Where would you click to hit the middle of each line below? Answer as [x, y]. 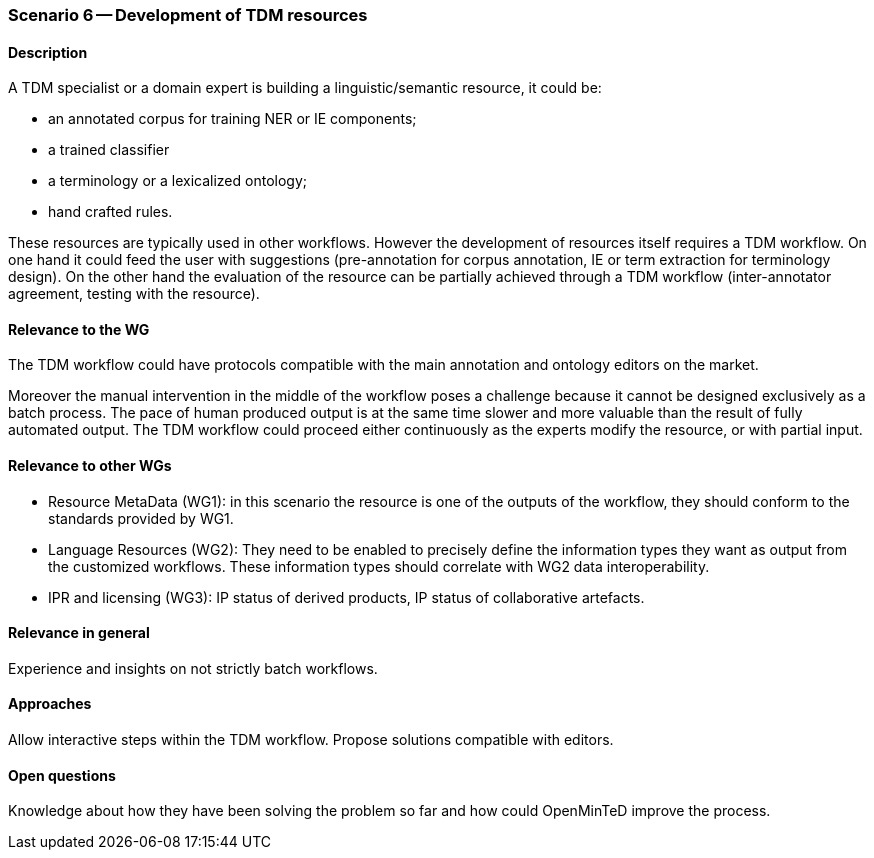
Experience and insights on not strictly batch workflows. [193, 668]
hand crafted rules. [110, 212]
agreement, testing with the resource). [134, 294]
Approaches [50, 704]
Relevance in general [79, 633]
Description [48, 52]
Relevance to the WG [79, 329]
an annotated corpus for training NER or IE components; [232, 119]
